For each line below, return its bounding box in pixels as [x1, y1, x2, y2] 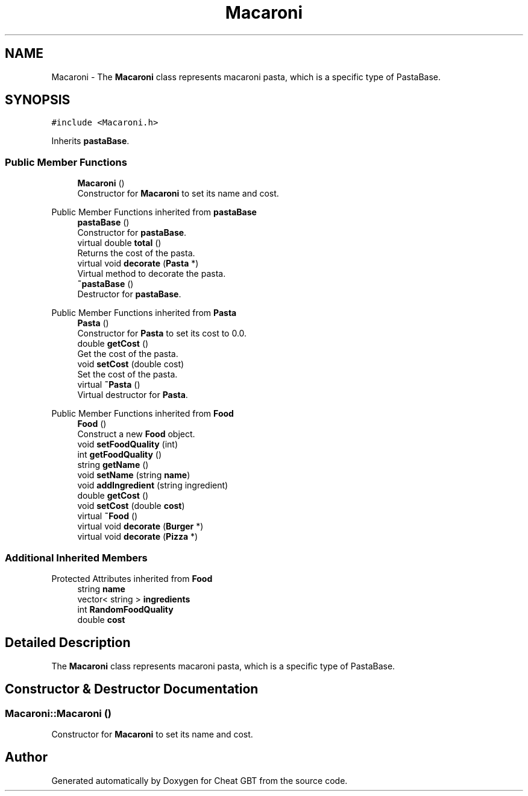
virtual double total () [77, 238, 162, 248]
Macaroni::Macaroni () [5, 707, 112, 719]
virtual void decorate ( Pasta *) [77, 258, 199, 269]
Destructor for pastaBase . [77, 289, 181, 300]
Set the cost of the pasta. [77, 369, 178, 380]
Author [5, 750, 48, 765]
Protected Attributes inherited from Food [51, 573, 213, 584]
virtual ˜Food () [77, 511, 138, 522]
